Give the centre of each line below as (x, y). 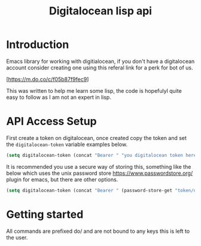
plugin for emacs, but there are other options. (62, 179)
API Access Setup (51, 122)
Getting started (45, 214)
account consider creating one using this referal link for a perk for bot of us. (100, 68)
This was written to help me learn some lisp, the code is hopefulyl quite (94, 90)
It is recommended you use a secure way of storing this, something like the (99, 166)
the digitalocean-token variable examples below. (67, 144)
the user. (17, 237)
